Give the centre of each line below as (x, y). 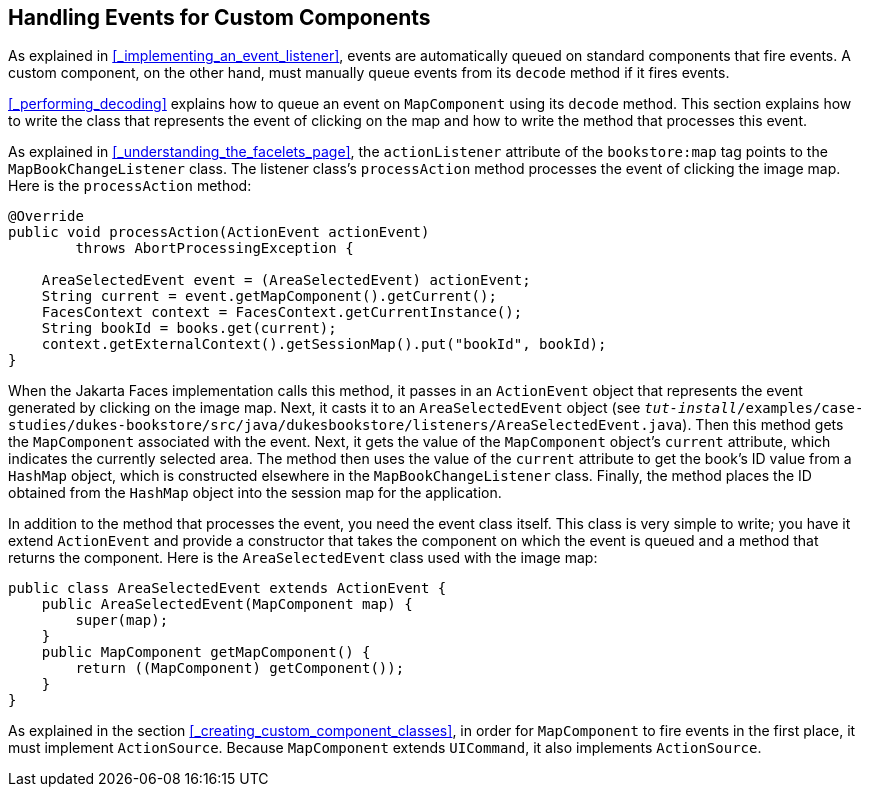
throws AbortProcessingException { (214, 248)
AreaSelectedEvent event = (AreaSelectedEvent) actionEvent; (286, 280)
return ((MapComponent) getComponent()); (240, 668)
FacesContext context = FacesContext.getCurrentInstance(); (282, 312)
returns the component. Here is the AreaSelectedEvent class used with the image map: (303, 558)
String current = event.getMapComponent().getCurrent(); (269, 296)
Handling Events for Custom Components (219, 17)
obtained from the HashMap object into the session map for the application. (255, 493)
